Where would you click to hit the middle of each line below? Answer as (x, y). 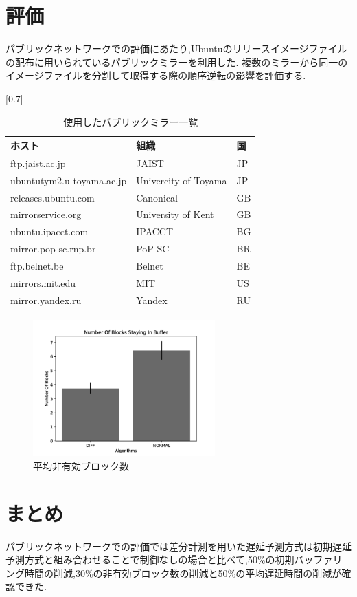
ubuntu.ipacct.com (49, 231)
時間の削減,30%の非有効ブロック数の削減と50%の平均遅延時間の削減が (183, 573)
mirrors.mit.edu (43, 282)
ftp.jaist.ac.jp (38, 163)
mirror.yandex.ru (46, 300)
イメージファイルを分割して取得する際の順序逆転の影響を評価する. (156, 75)
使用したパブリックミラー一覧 (131, 121)
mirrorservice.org (46, 214)
